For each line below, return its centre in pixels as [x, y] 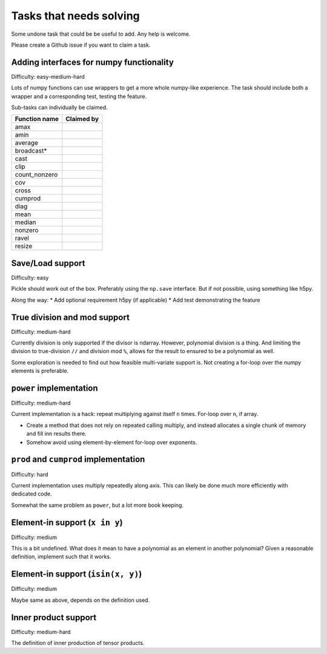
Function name [37, 119]
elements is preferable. [40, 371]
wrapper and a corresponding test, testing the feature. [79, 96]
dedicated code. [31, 494]
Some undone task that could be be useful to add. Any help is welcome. [101, 34]
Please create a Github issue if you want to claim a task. [81, 45]
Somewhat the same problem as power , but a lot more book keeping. [97, 505]
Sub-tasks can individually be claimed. [59, 107]
